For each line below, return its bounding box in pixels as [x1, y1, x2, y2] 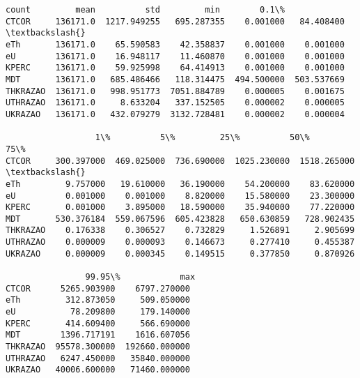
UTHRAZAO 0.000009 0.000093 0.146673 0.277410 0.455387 [6, 237, 355, 248]
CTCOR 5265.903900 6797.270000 [6, 283, 190, 294]
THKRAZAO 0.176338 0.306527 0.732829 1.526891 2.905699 [6, 225, 355, 236]
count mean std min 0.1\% [6, 5, 285, 15]
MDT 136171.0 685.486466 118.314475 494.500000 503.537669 [6, 74, 345, 84]
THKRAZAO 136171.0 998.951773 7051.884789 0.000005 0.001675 [6, 86, 345, 96]
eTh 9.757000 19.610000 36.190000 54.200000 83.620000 [6, 179, 355, 189]
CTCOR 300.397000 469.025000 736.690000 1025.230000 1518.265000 [6, 156, 355, 166]
